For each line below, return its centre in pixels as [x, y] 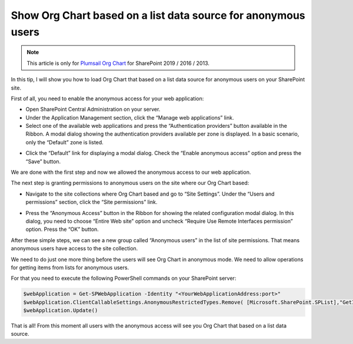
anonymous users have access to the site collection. [74, 249]
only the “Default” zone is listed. [65, 142]
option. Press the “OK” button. [62, 229]
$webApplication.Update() [61, 310]
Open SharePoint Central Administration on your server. [93, 110]
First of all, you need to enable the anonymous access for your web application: [107, 98]
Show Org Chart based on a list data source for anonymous [158, 15]
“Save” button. [43, 161]
